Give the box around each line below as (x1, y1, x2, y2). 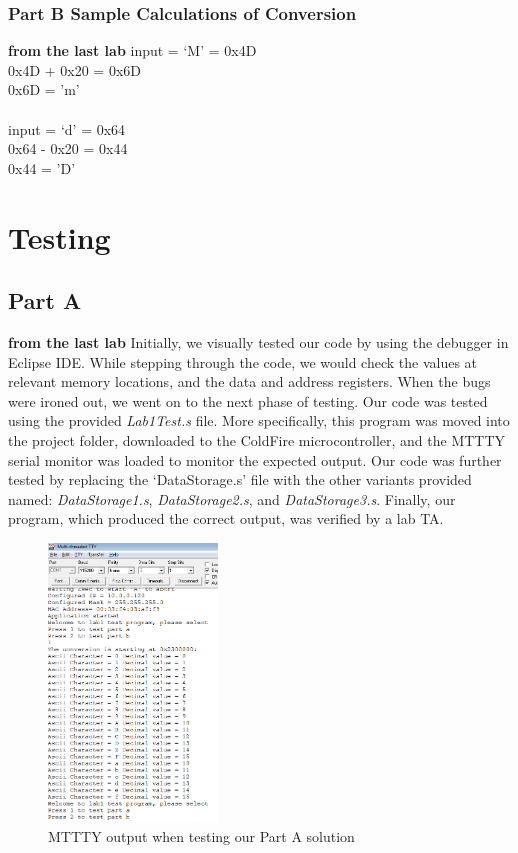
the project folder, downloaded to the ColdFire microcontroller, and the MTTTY (8, 429, 506, 450)
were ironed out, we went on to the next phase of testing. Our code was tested (8, 390, 488, 411)
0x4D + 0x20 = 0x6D (8, 59, 141, 80)
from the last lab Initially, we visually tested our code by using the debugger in (8, 331, 509, 352)
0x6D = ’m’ (8, 79, 80, 100)
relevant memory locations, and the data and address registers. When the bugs (8, 371, 491, 392)
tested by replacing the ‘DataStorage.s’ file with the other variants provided (8, 469, 472, 490)
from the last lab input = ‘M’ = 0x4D (8, 40, 257, 61)
